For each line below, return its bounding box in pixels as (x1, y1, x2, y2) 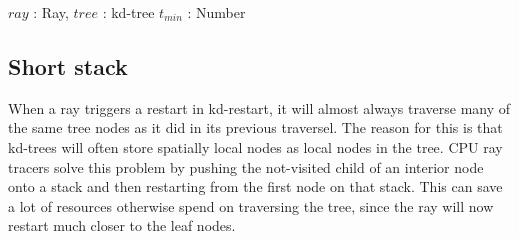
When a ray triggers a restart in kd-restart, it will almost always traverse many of (8, 97, 511, 118)
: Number (187, 2, 246, 22)
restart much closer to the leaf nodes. (8, 215, 236, 236)
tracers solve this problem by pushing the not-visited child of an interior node (8, 156, 484, 177)
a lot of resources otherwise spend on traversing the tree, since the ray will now (8, 195, 494, 216)
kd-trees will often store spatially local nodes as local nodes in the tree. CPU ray (8, 136, 503, 157)
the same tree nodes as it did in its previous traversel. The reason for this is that (8, 117, 503, 138)
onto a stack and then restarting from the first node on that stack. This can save (8, 176, 503, 197)
